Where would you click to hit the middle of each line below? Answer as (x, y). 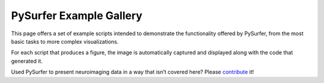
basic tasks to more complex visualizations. (65, 41)
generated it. (27, 61)
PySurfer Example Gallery (77, 16)
